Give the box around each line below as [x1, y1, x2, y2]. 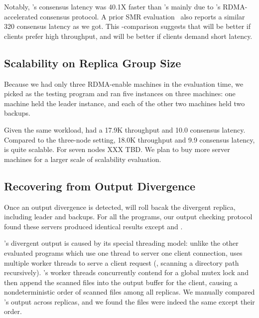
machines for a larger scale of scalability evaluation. [4, 154, 161, 164]
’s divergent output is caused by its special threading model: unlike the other [4, 238, 239, 248]
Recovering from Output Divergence [4, 178, 196, 193]
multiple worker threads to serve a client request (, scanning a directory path [4, 257, 239, 268]
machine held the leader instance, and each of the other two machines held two [4, 98, 245, 108]
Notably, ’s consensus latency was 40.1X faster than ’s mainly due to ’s [4, 1, 221, 11]
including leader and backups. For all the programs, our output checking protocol [4, 211, 253, 222]
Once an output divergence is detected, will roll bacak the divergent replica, [4, 201, 236, 212]
